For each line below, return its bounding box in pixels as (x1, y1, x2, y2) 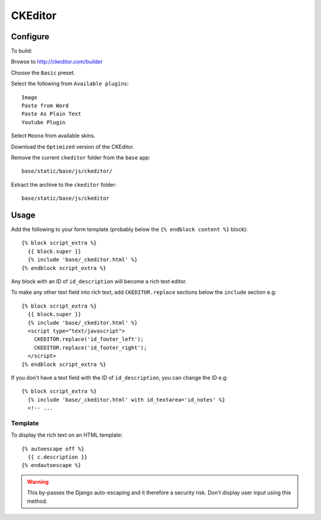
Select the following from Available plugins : (11, 80, 129, 87)
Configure (11, 32, 50, 42)
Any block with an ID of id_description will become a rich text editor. (11, 278, 187, 285)
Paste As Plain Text (21, 111, 81, 117)
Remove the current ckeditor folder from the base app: (11, 154, 151, 161)
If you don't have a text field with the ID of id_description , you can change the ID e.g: (11, 374, 228, 381)
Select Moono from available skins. (11, 132, 96, 139)
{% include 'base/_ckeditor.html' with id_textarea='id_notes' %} (27, 396, 225, 403)
